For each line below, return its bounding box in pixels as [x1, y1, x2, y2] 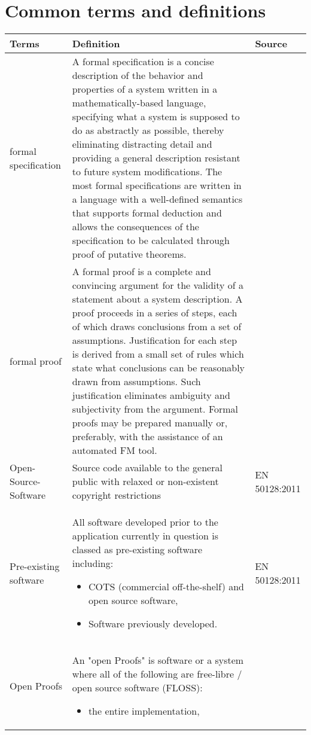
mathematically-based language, [72, 96, 206, 110]
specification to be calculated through [72, 233, 230, 248]
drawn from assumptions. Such [72, 374, 201, 389]
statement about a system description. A [72, 292, 243, 306]
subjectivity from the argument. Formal [72, 402, 239, 416]
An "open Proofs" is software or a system [72, 653, 244, 667]
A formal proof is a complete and [72, 264, 211, 279]
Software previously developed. [88, 617, 218, 631]
